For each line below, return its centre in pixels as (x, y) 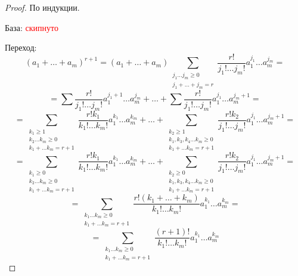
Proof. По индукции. (42, 7)
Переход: (21, 47)
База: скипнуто (32, 27)
